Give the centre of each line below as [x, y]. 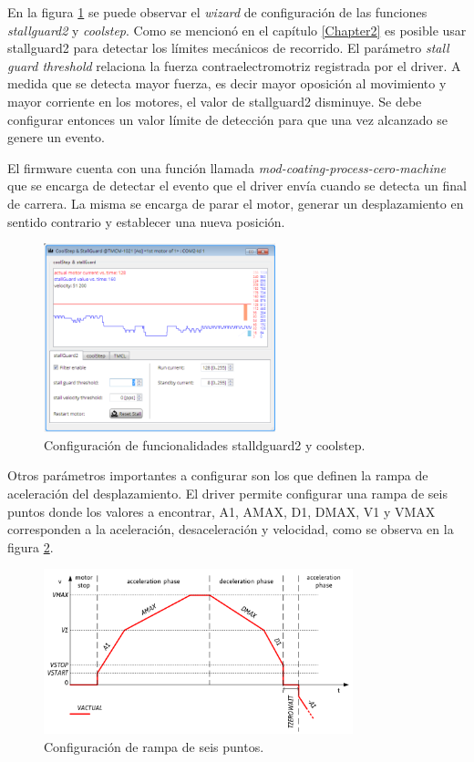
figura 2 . [31, 546]
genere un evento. [56, 137]
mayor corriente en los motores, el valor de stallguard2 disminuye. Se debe [215, 101]
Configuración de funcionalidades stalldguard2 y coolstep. [205, 444]
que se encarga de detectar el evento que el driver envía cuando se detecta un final [237, 185]
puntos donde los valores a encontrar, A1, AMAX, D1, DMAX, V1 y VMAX [222, 511]
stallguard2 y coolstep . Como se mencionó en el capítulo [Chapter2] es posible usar [237, 30]
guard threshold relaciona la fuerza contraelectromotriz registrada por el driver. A [234, 65]
